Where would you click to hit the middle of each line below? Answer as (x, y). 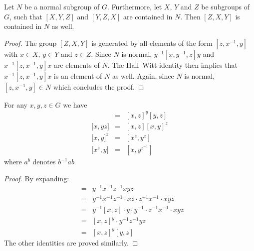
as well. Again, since (143, 75)
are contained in (148, 16)
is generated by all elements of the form (152, 43)
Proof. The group (30, 43)
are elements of (77, 64)
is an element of (78, 75)
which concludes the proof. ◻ (99, 86)
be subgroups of (225, 6)
